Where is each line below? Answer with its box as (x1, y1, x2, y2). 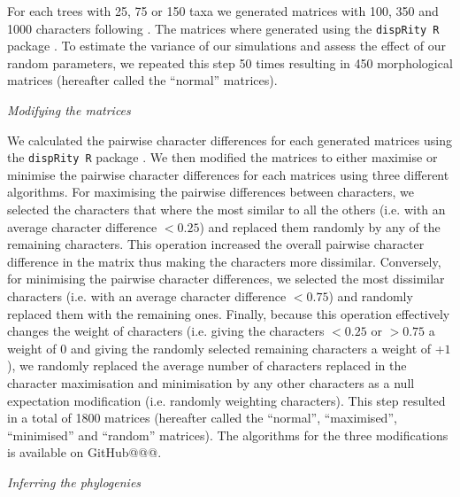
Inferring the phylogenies (7, 472, 142, 491)
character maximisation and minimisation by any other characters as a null (7, 374, 415, 392)
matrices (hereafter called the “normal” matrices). (7, 71, 278, 89)
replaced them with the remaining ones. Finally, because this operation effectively (7, 304, 450, 322)
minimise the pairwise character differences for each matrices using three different (7, 165, 449, 183)
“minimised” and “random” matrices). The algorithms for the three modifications (7, 425, 448, 444)
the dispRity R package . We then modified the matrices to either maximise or (7, 148, 438, 167)
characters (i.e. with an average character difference (7, 287, 287, 306)
